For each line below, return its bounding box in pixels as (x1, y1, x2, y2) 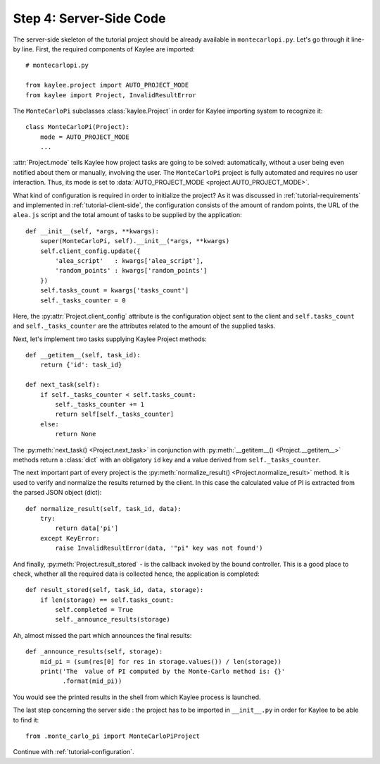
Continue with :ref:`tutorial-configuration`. (13, 748, 134, 756)
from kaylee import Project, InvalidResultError (25, 91, 196, 99)
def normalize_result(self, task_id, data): (25, 505, 182, 512)
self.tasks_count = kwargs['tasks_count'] (39, 286, 189, 295)
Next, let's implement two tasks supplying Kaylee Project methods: (13, 335, 207, 343)
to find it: (13, 715, 39, 724)
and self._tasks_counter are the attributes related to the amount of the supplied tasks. (13, 321, 276, 331)
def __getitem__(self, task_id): (25, 351, 141, 359)
